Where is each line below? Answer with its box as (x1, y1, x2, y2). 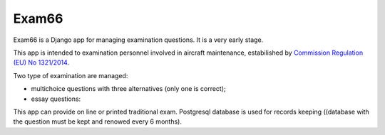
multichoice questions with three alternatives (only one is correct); (31, 85, 226, 93)
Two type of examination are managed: (13, 71, 128, 80)
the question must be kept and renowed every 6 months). (13, 117, 182, 126)
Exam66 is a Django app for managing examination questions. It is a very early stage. (13, 36, 264, 44)
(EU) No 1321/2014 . (13, 58, 70, 67)
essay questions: (31, 94, 81, 103)
